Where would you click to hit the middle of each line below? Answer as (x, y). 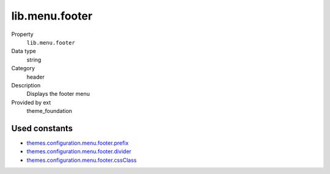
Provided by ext (31, 102)
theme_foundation (50, 111)
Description (26, 85)
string (34, 60)
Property (22, 34)
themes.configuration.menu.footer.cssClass (82, 160)
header (36, 77)
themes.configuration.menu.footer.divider (79, 151)
